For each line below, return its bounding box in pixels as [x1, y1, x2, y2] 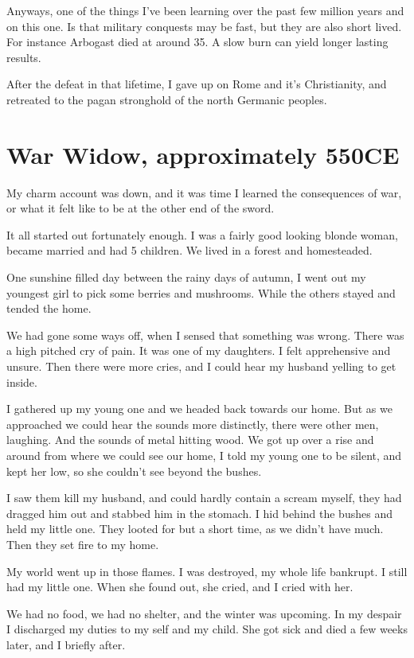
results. [6, 49, 41, 65]
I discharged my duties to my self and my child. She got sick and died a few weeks [6, 621, 408, 637]
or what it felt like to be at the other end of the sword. [6, 200, 275, 216]
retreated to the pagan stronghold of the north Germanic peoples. [6, 91, 327, 107]
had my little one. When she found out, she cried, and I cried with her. [6, 578, 353, 595]
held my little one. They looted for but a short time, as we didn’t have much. [6, 520, 384, 537]
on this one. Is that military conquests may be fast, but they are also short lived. [6, 18, 402, 34]
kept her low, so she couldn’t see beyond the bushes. [6, 462, 262, 479]
